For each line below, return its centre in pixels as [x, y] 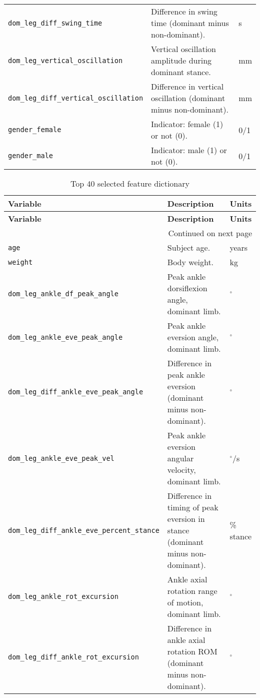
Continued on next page [210, 233]
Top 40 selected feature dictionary [130, 183]
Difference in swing [184, 11]
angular [180, 458]
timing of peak [193, 507]
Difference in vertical [187, 86]
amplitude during [181, 60]
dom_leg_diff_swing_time [55, 23]
